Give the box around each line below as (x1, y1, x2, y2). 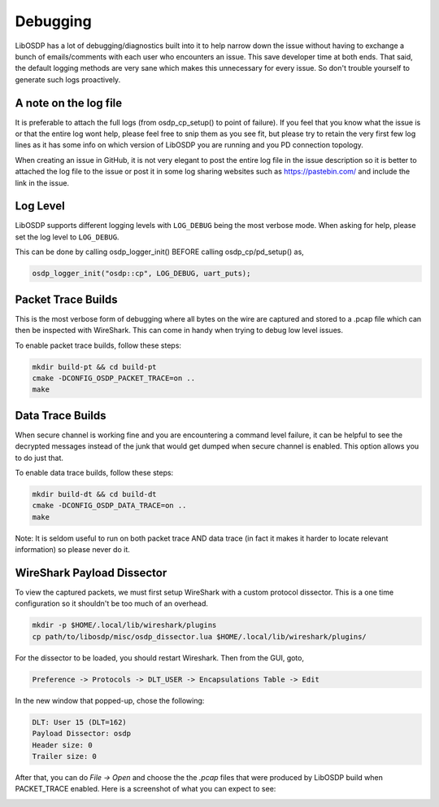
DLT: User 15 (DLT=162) (32, 717, 128, 726)
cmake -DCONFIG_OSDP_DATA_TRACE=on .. (32, 501, 187, 511)
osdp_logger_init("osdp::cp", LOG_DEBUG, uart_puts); (32, 269, 251, 279)
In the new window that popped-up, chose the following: (15, 695, 205, 705)
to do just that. (15, 453, 64, 463)
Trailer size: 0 (32, 752, 98, 761)
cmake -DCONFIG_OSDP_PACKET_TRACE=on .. (32, 373, 195, 383)
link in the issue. (15, 178, 69, 187)
